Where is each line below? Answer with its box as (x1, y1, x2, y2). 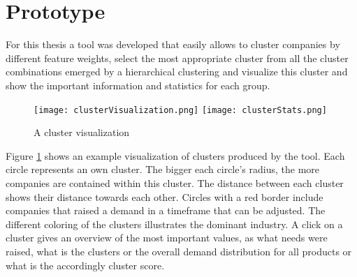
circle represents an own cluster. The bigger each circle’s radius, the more (6, 162, 320, 177)
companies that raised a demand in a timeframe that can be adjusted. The (6, 203, 326, 218)
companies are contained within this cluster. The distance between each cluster (6, 175, 344, 190)
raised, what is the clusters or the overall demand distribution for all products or (6, 244, 352, 258)
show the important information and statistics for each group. (6, 77, 270, 92)
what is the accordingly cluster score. (6, 257, 165, 272)
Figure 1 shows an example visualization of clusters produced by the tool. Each (6, 148, 345, 163)
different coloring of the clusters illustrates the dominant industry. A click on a (6, 216, 343, 231)
